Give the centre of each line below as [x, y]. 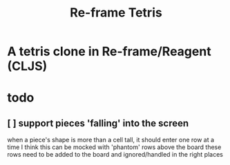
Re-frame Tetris [116, 13]
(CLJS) [27, 66]
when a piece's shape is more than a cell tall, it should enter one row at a [111, 140]
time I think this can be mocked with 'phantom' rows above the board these [114, 147]
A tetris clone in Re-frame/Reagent [109, 51]
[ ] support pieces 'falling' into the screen [98, 123]
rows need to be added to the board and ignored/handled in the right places [115, 155]
